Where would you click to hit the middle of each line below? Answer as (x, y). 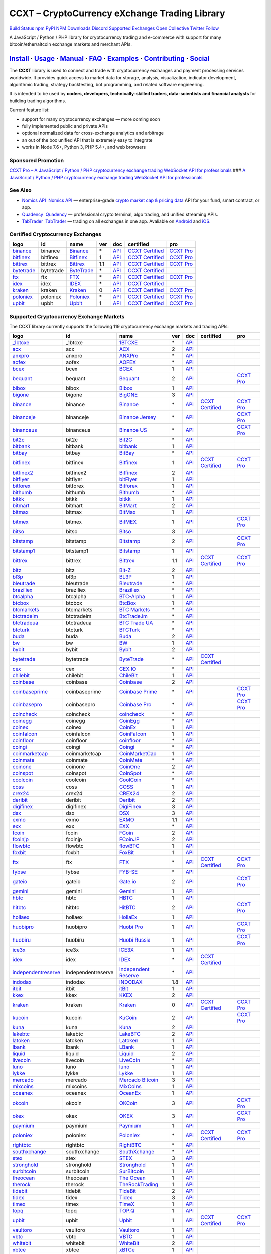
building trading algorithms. (38, 101)
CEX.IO (128, 669)
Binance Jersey (138, 417)
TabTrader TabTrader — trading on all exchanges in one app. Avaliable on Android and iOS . (116, 221)
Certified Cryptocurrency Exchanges (55, 234)
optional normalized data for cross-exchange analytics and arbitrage (93, 133)
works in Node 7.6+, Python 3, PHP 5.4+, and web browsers (84, 147)
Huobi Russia (135, 940)
